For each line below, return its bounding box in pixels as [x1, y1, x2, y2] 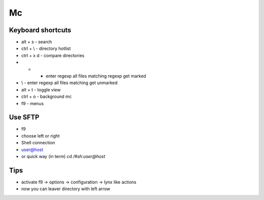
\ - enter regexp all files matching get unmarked [21, 80, 117, 86]
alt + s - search [21, 39, 52, 45]
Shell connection [21, 140, 55, 146]
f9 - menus [21, 100, 44, 106]
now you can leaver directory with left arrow [21, 186, 110, 192]
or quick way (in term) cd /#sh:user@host [21, 154, 105, 159]
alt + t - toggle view [21, 87, 61, 92]
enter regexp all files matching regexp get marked [45, 73, 146, 79]
